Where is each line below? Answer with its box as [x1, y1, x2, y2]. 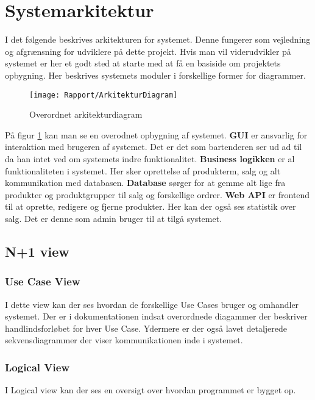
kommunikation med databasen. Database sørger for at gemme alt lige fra [5, 176, 286, 189]
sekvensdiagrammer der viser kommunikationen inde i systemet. [5, 334, 243, 346]
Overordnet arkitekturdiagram [29, 108, 143, 121]
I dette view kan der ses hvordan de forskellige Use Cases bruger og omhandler [5, 298, 299, 310]
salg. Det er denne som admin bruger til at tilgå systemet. [5, 212, 222, 224]
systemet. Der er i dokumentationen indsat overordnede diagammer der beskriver [5, 310, 308, 323]
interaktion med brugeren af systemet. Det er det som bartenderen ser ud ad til [5, 140, 302, 153]
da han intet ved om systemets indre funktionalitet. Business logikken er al [5, 152, 295, 165]
